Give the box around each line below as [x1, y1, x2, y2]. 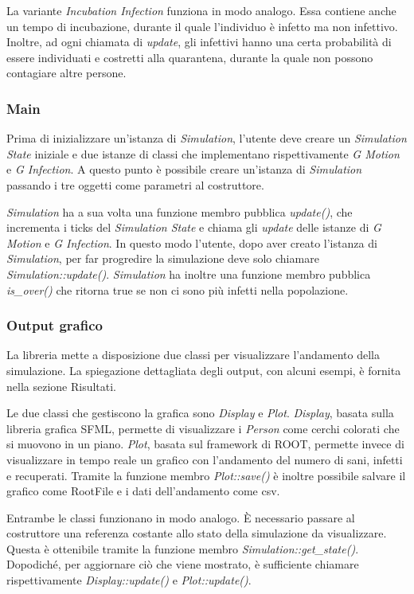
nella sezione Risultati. [6, 377, 117, 394]
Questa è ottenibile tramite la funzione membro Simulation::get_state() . [6, 540, 359, 557]
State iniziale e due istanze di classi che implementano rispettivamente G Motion [6, 145, 400, 162]
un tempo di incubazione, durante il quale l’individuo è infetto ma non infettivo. [6, 18, 398, 34]
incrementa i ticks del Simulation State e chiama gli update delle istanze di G [6, 219, 381, 236]
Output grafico [6, 315, 103, 335]
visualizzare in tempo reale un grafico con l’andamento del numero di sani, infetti [6, 451, 403, 467]
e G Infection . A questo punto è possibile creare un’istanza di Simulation [6, 161, 362, 178]
